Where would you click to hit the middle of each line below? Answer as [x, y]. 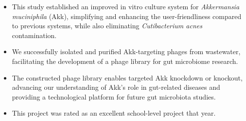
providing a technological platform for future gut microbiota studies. [114, 96]
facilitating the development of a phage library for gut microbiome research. [125, 61]
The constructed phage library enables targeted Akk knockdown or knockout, [127, 77]
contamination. [34, 35]
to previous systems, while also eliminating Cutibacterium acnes [107, 26]
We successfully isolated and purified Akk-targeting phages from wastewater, [126, 51]
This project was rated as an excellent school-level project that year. [114, 113]
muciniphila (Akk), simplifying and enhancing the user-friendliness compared [127, 16]
